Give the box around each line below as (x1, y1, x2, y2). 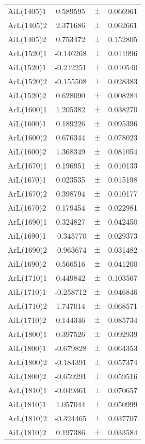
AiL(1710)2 (8, 314, 46, 325)
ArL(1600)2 (8, 132, 47, 143)
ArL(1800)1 (8, 328, 47, 339)
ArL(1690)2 (8, 244, 47, 255)
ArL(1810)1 (8, 384, 47, 396)
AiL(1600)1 (8, 118, 46, 129)
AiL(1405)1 (8, 5, 46, 16)
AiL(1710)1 (8, 286, 46, 297)
